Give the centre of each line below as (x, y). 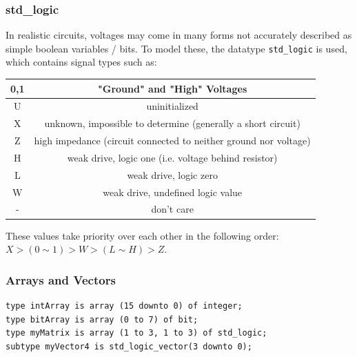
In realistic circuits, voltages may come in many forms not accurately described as (179, 35)
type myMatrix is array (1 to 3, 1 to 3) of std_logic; (136, 333)
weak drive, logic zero (172, 174)
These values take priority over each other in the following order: (142, 235)
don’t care (172, 209)
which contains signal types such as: (81, 62)
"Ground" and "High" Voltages (173, 88)
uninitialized (172, 106)
